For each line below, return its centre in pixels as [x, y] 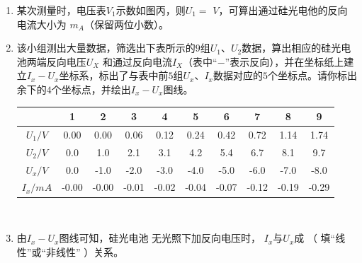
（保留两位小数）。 [126, 24]
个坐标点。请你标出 [312, 75]
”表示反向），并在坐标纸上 [284, 61]
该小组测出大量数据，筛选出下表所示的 [106, 48]
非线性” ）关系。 [85, 251]
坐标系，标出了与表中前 [114, 75]
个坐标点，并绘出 [91, 89]
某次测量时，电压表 [61, 10]
